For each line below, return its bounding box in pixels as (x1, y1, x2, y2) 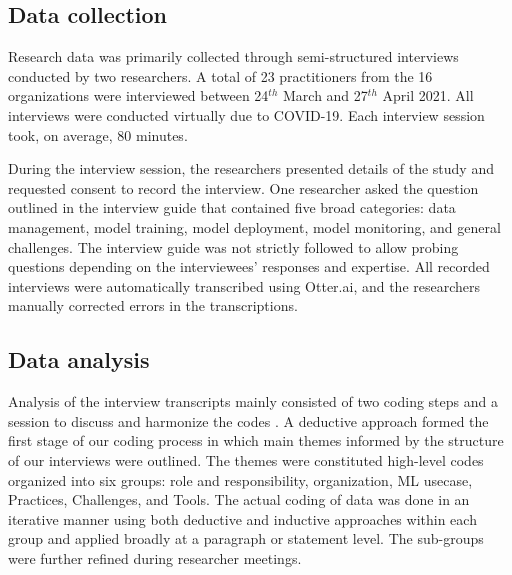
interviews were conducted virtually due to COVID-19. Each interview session (8, 104, 485, 125)
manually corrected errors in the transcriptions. (8, 295, 298, 316)
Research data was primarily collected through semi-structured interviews (8, 46, 459, 67)
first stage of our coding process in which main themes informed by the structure (8, 430, 504, 451)
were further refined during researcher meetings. (8, 547, 302, 568)
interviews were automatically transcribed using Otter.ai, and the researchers (8, 275, 481, 296)
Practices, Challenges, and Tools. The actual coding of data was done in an (8, 489, 470, 510)
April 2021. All (382, 85, 474, 106)
